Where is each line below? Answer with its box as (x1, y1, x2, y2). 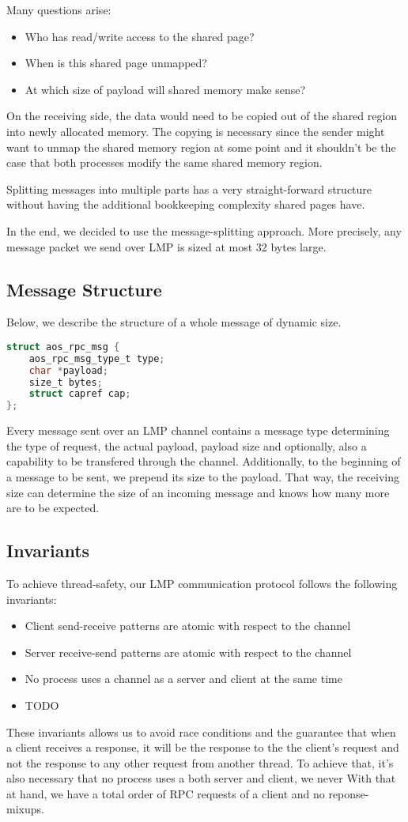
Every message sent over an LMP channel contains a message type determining (6, 422, 390, 439)
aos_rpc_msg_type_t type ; (28, 353, 165, 364)
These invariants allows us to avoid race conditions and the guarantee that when (6, 723, 396, 740)
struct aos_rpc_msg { (6, 341, 120, 353)
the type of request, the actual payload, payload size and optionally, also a (6, 437, 367, 454)
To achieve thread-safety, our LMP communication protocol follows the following (6, 575, 398, 591)
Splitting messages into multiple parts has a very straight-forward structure (6, 180, 372, 197)
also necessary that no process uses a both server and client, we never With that (6, 770, 396, 786)
